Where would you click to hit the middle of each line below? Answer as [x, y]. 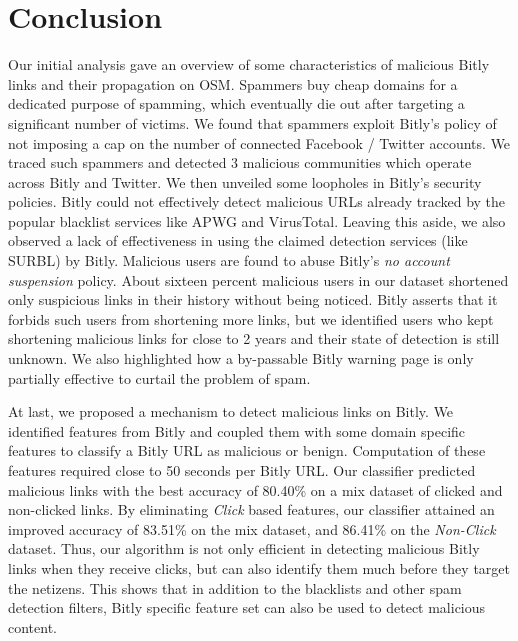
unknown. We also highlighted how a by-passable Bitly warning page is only [241, 358]
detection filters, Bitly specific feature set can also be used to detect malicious [247, 607]
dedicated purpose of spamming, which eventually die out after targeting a [236, 103]
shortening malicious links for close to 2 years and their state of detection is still [254, 338]
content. [32, 626]
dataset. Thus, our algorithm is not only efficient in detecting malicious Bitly [244, 548]
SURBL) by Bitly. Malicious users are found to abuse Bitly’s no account [229, 260]
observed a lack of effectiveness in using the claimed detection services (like [238, 240]
